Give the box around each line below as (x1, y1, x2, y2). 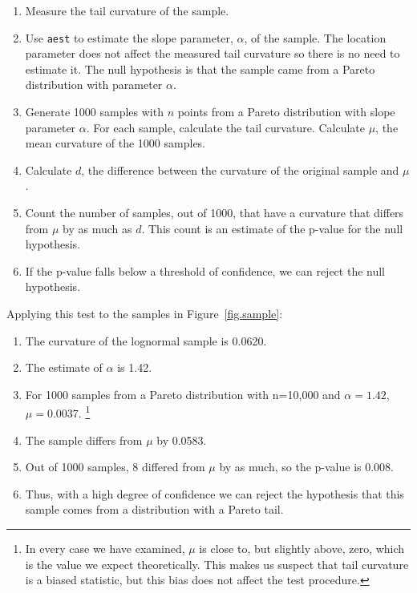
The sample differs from (25, 431, 143, 448)
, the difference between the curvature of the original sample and (81, 161, 399, 178)
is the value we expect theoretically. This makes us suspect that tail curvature (25, 555, 409, 572)
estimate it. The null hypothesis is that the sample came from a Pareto (25, 60, 375, 77)
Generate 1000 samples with (25, 103, 164, 120)
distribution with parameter (25, 76, 163, 93)
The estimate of (25, 359, 103, 376)
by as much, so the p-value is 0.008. (219, 458, 394, 475)
